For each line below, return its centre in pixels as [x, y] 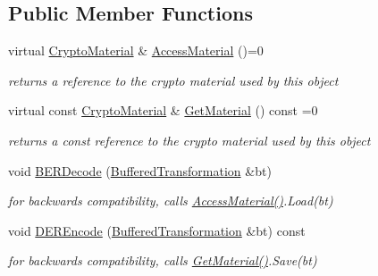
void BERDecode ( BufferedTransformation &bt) [140, 170]
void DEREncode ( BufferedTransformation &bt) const [157, 230]
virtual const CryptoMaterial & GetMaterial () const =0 [163, 110]
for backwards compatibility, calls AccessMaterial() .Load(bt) [171, 201]
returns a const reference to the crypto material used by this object [189, 140]
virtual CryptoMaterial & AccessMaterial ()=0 [136, 50]
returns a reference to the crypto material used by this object [173, 80]
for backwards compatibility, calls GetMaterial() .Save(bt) [163, 260]
